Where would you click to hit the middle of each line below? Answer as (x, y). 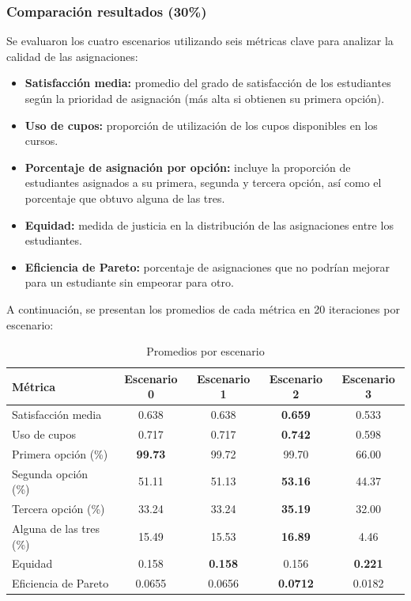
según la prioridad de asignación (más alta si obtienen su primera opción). (205, 98)
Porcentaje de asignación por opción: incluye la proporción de (188, 167)
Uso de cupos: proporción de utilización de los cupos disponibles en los (201, 125)
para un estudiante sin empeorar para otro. (129, 282)
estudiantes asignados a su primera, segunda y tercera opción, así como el (203, 183)
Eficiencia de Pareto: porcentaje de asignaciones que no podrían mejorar (207, 266)
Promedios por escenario (205, 351)
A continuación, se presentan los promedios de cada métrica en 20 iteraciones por (203, 308)
